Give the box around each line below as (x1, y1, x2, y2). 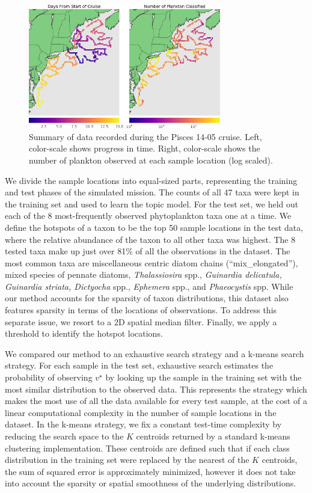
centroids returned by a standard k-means (136, 430, 290, 442)
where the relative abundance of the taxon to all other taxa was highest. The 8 (5, 233, 296, 245)
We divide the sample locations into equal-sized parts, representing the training (5, 174, 298, 186)
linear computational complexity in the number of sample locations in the (5, 406, 277, 418)
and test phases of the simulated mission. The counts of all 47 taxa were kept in (5, 186, 299, 198)
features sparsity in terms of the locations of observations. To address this (5, 304, 277, 316)
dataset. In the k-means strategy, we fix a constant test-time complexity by (5, 418, 282, 430)
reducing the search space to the (5, 430, 124, 442)
